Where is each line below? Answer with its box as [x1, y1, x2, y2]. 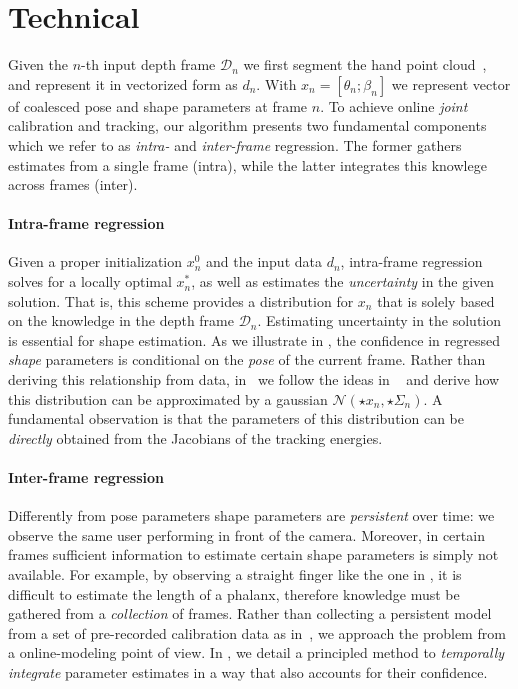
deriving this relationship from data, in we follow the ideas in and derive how [8, 369, 500, 390]
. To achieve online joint [320, 95, 468, 116]
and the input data [206, 251, 322, 272]
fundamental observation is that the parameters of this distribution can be [8, 408, 464, 429]
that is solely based [377, 290, 495, 311]
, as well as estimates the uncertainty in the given [191, 271, 495, 292]
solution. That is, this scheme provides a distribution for [8, 290, 354, 311]
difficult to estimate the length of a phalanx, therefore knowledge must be [8, 583, 460, 604]
